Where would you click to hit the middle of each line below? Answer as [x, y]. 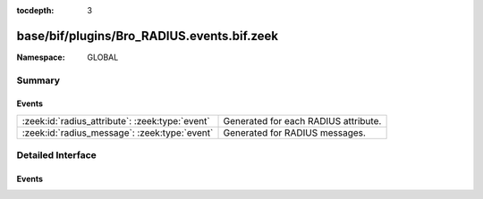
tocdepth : [35, 10]
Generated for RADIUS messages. [295, 132]
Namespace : [41, 57]
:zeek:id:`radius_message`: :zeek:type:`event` [118, 132]
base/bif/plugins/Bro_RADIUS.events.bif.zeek [148, 36]
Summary [38, 80]
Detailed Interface [57, 155]
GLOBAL [103, 57]
